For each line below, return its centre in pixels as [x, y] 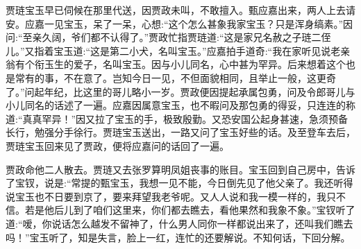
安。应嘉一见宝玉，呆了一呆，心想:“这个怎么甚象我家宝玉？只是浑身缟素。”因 [179, 23]
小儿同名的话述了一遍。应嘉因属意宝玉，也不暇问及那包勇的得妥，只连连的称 [180, 105]
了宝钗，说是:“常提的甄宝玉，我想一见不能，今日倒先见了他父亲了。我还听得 [179, 183]
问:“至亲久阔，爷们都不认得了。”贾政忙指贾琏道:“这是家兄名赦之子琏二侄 [168, 37]
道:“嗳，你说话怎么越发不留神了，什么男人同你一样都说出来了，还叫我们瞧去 [179, 223]
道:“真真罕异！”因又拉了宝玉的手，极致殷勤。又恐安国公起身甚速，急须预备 [177, 118]
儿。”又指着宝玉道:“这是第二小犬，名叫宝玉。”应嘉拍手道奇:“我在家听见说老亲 [178, 50]
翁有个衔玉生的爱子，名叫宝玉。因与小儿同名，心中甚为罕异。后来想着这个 [176, 64]
